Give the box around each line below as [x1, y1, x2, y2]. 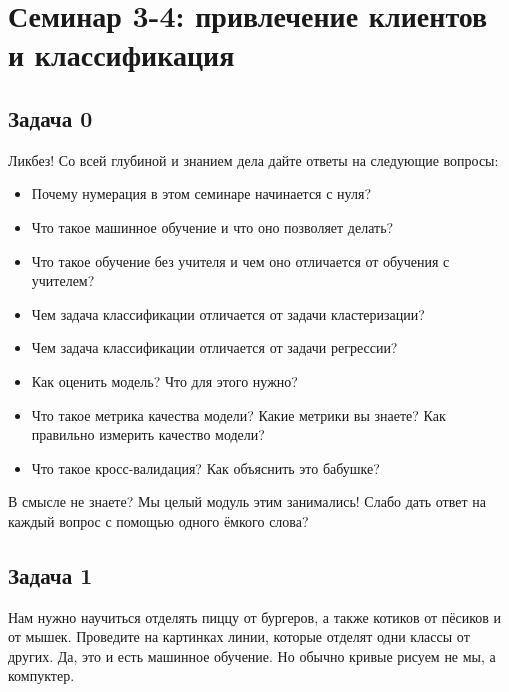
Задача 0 [8, 102, 93, 133]
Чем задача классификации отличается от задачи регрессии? [31, 337, 398, 358]
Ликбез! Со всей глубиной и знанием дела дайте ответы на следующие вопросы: [8, 149, 499, 170]
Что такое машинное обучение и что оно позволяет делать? [31, 216, 394, 237]
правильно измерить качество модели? [31, 424, 265, 445]
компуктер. [8, 665, 75, 686]
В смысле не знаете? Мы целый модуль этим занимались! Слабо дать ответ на [8, 491, 486, 512]
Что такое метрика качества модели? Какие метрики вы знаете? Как [31, 404, 446, 425]
